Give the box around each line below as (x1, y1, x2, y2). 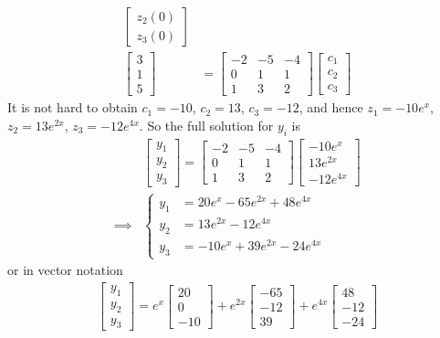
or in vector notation (7, 260, 123, 280)
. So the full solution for (139, 115, 274, 134)
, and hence (299, 98, 363, 117)
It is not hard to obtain (7, 98, 138, 117)
